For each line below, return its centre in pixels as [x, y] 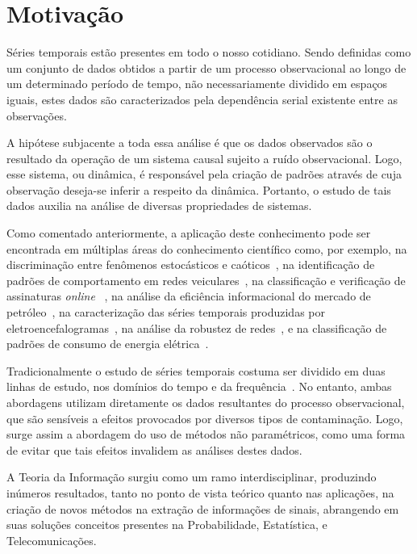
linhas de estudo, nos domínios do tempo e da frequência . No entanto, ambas [199, 386]
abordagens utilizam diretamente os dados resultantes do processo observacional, [206, 402]
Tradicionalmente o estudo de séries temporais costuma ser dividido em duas [196, 370]
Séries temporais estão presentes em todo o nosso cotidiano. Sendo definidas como [209, 52]
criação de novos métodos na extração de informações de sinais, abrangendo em [203, 508]
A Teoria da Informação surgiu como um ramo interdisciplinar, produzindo [192, 477]
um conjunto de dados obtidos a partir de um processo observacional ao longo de [206, 67]
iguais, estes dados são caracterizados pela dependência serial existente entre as [202, 99]
